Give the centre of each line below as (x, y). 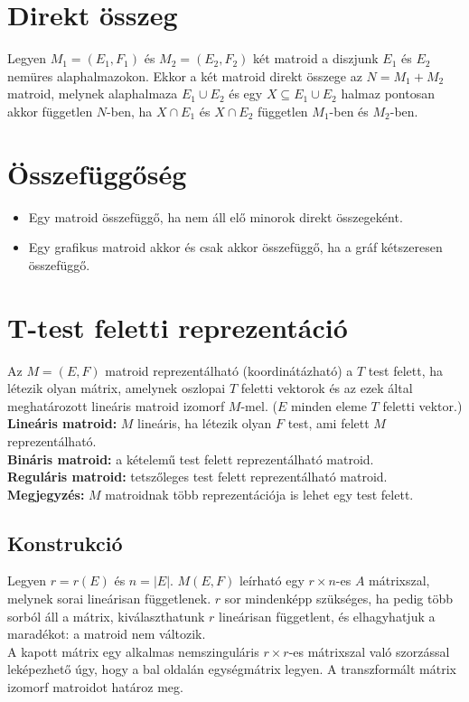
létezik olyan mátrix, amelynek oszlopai (117, 388)
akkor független (50, 111)
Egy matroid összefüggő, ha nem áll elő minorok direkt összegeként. (216, 216)
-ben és (349, 111)
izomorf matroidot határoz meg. (95, 687)
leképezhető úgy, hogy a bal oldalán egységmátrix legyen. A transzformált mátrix (232, 669)
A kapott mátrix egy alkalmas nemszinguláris (133, 651)
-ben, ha (130, 111)
